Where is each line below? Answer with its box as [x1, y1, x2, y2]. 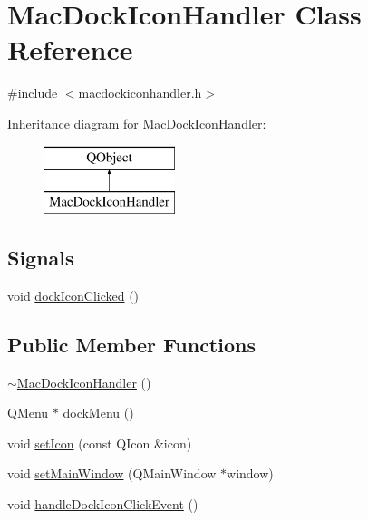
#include [7, 83, 58, 102]
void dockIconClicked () [7, 285, 140, 304]
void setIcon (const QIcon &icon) [7, 433, 192, 452]
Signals [7, 244, 74, 272]
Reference [7, 31, 133, 68]
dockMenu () [63, 403, 134, 422]
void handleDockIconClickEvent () [7, 495, 199, 514]
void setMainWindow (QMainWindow [7, 464, 217, 483]
